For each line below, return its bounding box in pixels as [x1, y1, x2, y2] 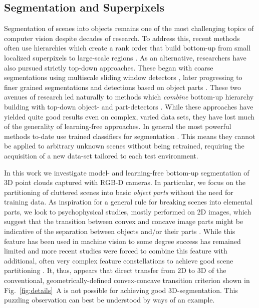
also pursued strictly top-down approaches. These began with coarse [4, 62, 213, 72]
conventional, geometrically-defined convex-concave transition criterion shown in [4, 275, 250, 285]
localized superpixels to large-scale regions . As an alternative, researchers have [4, 52, 246, 62]
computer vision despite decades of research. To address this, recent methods [4, 32, 240, 43]
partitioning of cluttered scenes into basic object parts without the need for [4, 186, 233, 197]
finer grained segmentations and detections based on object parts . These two [4, 81, 241, 92]
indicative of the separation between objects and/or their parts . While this [4, 226, 235, 236]
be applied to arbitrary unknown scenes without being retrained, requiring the [4, 140, 244, 151]
